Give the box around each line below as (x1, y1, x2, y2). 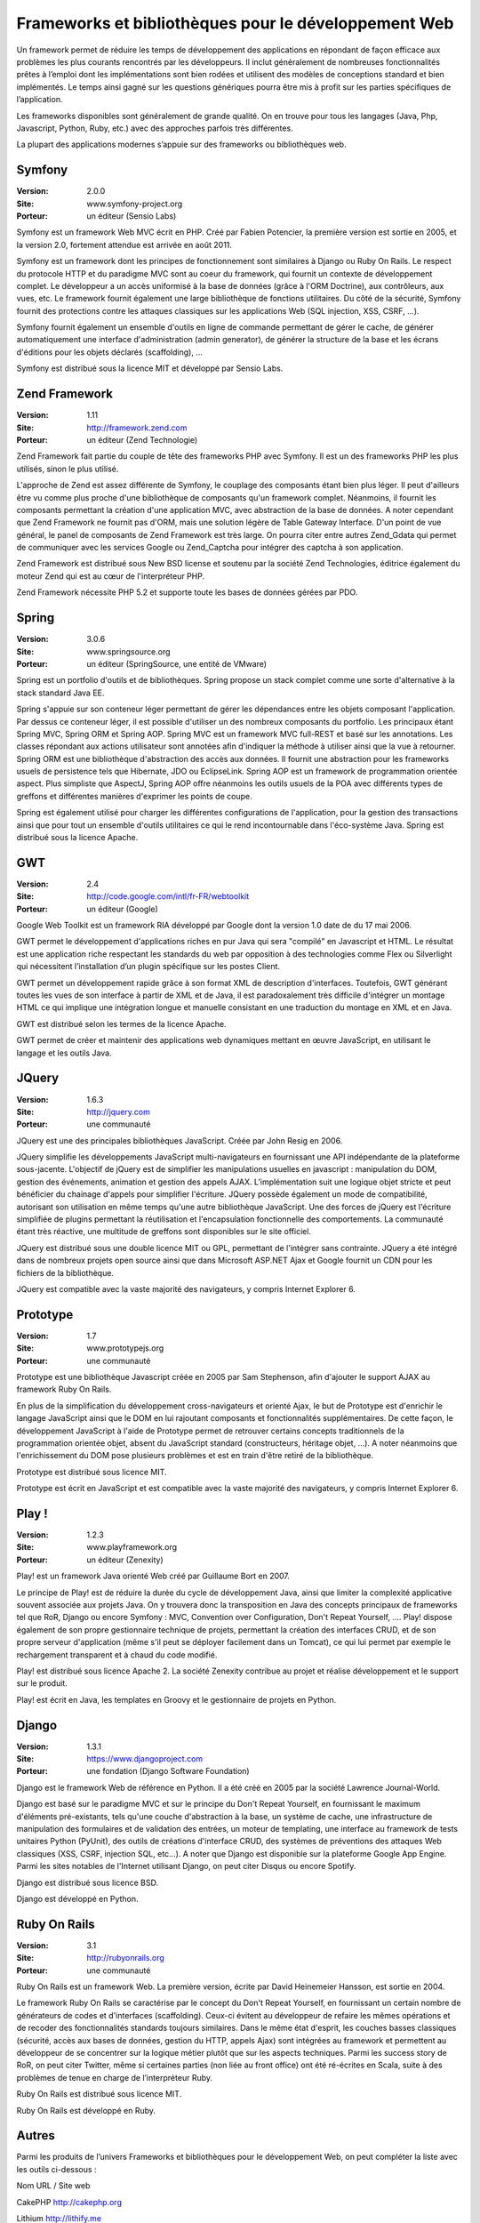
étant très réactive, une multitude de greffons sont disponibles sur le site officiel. (16, 1226, 311, 1237)
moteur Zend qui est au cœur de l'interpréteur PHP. (16, 570, 205, 582)
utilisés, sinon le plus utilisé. (16, 463, 119, 474)
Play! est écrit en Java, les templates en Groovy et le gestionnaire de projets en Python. (16, 1694, 337, 1705)
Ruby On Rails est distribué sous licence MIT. (16, 2089, 182, 2099)
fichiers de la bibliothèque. (16, 1267, 115, 1278)
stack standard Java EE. (16, 687, 105, 698)
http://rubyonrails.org (86, 1953, 164, 1963)
